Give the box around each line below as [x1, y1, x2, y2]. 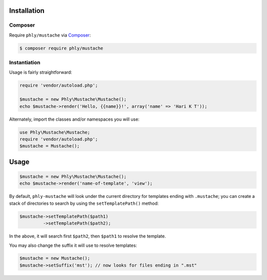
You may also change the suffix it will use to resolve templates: [9, 242, 137, 248]
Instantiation [9, 59, 41, 66]
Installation [9, 6, 44, 15]
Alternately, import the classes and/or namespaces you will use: [9, 116, 139, 122]
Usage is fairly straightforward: [9, 69, 73, 75]
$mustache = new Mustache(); [19, 255, 90, 261]
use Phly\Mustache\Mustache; [19, 129, 90, 135]
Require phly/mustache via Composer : [9, 32, 91, 38]
